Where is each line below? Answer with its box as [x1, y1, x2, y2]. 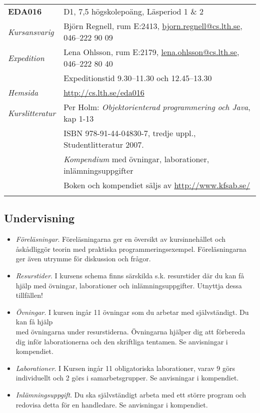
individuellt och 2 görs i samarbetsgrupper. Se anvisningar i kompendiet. [15, 372, 239, 383]
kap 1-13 [63, 113, 94, 124]
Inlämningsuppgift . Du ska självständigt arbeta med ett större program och [15, 389, 246, 399]
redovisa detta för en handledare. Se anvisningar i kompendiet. [15, 399, 208, 409]
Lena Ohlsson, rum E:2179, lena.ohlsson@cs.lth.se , [63, 46, 239, 58]
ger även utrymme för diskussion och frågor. [15, 253, 151, 264]
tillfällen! [15, 290, 43, 300]
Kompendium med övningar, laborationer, [63, 153, 209, 165]
